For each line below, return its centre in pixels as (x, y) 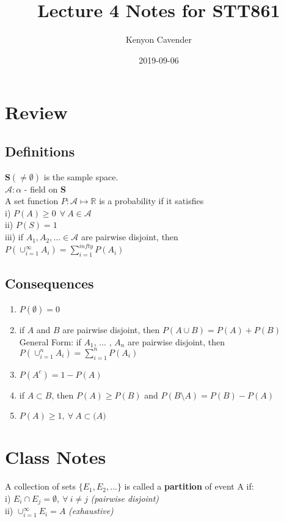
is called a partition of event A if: (189, 486)
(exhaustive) (91, 511)
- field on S (45, 189)
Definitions (40, 151)
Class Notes (56, 457)
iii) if (14, 237)
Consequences (49, 283)
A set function (32, 201)
